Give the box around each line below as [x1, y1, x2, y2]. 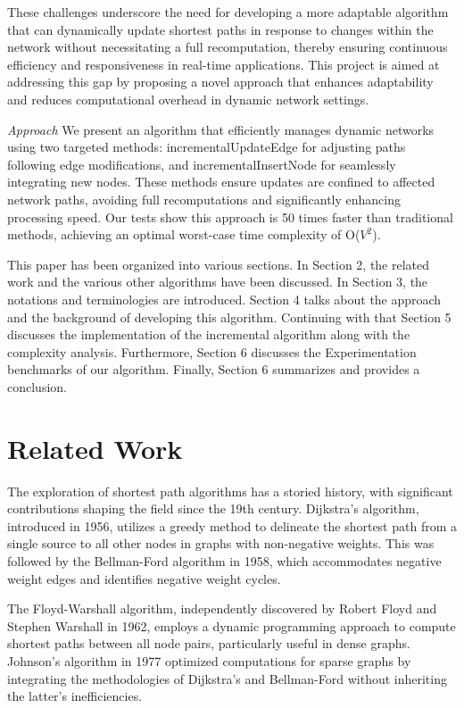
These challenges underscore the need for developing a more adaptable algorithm [7, 3, 449, 21]
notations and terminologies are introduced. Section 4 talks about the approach [7, 289, 442, 308]
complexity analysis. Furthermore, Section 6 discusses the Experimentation [7, 342, 417, 361]
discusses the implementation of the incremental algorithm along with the [7, 325, 410, 344]
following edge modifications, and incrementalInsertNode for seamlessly [7, 154, 396, 173]
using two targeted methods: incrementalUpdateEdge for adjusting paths [7, 137, 406, 156]
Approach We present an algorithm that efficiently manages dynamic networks [7, 120, 435, 138]
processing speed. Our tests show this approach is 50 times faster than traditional [7, 207, 453, 226]
